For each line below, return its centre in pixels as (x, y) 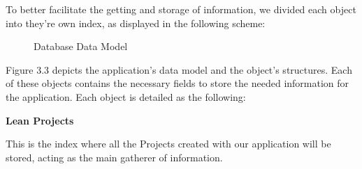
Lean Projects (40, 120)
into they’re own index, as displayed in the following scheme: (136, 23)
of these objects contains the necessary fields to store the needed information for (178, 83)
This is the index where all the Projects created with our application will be (168, 144)
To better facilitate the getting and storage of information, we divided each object (181, 9)
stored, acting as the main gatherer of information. (114, 157)
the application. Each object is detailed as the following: (126, 96)
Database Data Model (81, 46)
